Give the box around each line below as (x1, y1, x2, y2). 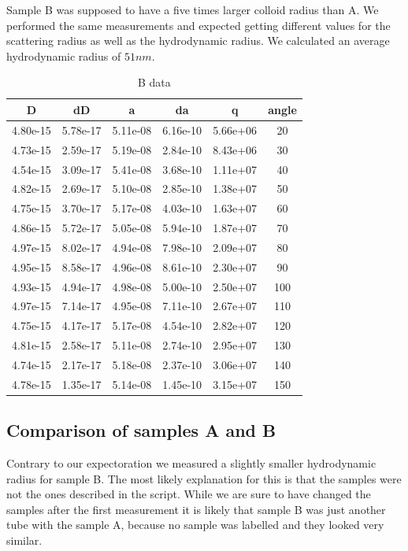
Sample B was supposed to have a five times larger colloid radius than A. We (6, 2, 379, 17)
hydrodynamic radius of (6, 47, 121, 64)
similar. (6, 532, 43, 549)
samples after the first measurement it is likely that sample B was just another (6, 501, 386, 517)
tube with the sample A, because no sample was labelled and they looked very (6, 516, 384, 533)
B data (137, 74, 171, 91)
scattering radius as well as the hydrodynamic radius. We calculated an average (6, 32, 390, 49)
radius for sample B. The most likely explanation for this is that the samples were (6, 470, 402, 486)
